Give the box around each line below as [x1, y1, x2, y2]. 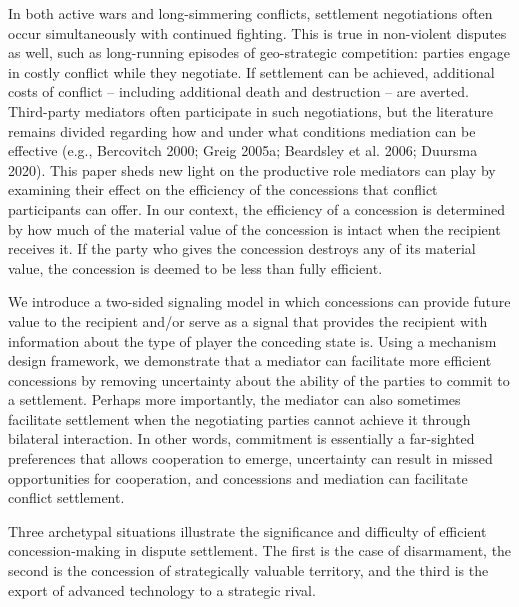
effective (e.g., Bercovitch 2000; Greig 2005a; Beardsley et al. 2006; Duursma [8, 140, 478, 161]
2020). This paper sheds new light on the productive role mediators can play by [8, 159, 496, 180]
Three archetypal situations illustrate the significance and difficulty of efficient [8, 520, 487, 541]
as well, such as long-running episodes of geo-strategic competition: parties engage [8, 42, 510, 63]
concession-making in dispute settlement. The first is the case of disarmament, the [8, 540, 512, 561]
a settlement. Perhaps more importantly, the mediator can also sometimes [8, 389, 461, 410]
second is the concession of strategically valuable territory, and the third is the [8, 560, 489, 581]
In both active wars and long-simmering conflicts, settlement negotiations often [8, 3, 493, 23]
